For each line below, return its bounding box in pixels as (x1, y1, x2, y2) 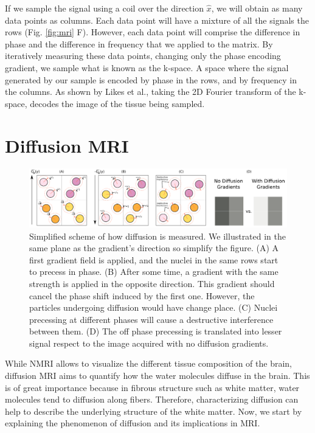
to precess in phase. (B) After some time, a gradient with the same (29, 265, 279, 278)
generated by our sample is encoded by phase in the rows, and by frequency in (5, 73, 297, 86)
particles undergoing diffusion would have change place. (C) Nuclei (29, 301, 278, 314)
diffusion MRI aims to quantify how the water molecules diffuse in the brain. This (5, 369, 310, 382)
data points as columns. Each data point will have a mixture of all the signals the (5, 13, 309, 26)
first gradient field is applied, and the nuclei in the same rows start (29, 253, 279, 266)
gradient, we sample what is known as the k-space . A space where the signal (5, 61, 289, 74)
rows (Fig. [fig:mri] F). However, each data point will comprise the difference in (5, 26, 300, 38)
